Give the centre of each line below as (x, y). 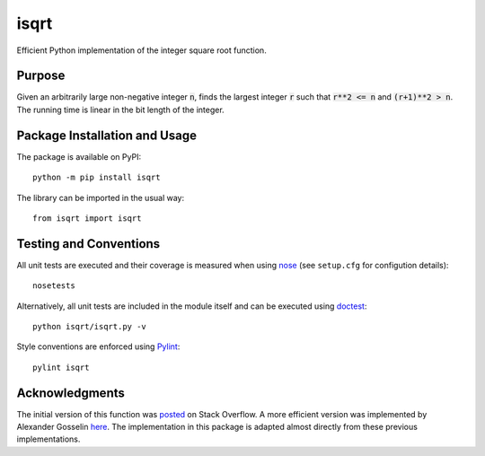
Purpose (41, 76)
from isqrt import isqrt (87, 218)
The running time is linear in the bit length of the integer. (120, 110)
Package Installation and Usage (107, 135)
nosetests (54, 286)
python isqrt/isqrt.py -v (90, 326)
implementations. (48, 439)
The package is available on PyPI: (79, 156)
